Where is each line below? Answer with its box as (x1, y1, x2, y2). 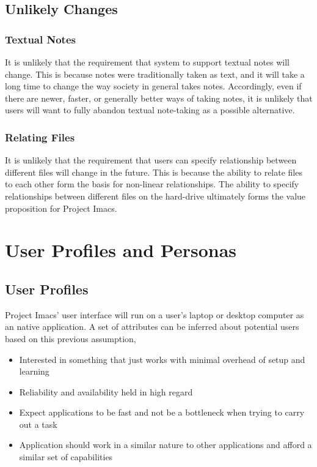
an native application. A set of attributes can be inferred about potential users (5, 320, 299, 333)
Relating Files (5, 129, 75, 144)
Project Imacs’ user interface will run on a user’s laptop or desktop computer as (5, 308, 304, 321)
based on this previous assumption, (5, 332, 136, 345)
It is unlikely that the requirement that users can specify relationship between (5, 154, 297, 166)
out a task (19, 417, 57, 430)
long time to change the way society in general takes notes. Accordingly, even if (5, 80, 302, 92)
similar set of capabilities (19, 450, 113, 463)
